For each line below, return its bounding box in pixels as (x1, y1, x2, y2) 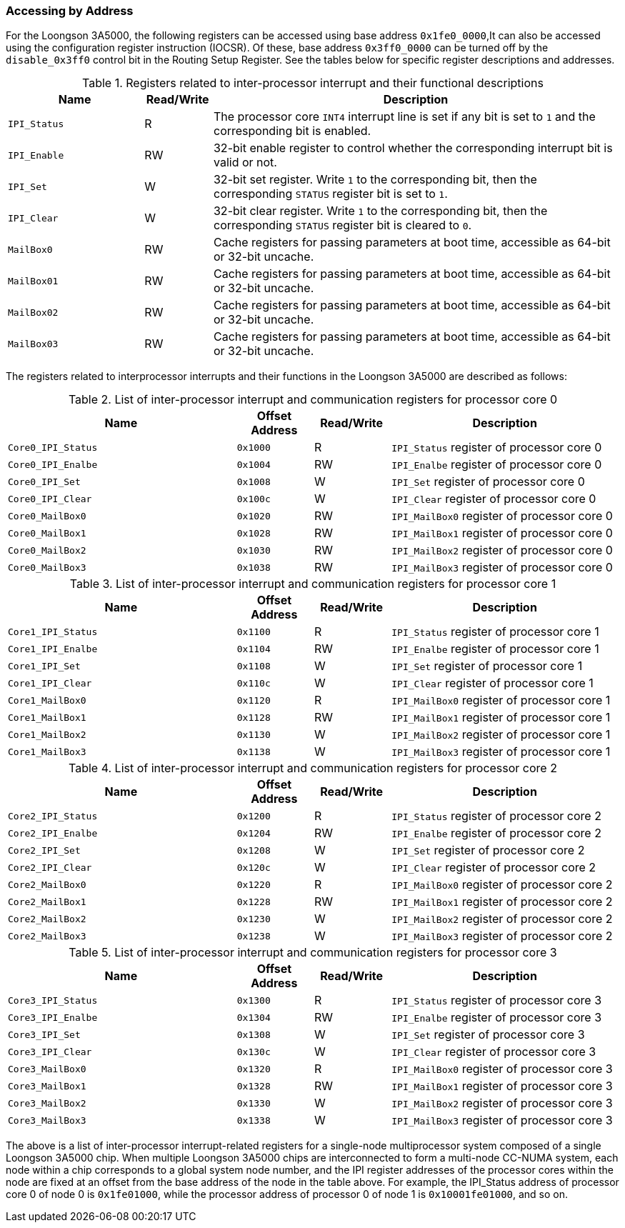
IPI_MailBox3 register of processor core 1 (391, 744, 611, 759)
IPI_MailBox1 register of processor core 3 (391, 1079, 613, 1094)
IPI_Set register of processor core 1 (391, 659, 583, 674)
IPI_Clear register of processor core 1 (391, 676, 594, 691)
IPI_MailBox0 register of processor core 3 (391, 1062, 613, 1077)
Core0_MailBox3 (8, 561, 86, 573)
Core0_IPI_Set (8, 476, 81, 487)
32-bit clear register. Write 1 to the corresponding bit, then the (213, 204, 548, 219)
